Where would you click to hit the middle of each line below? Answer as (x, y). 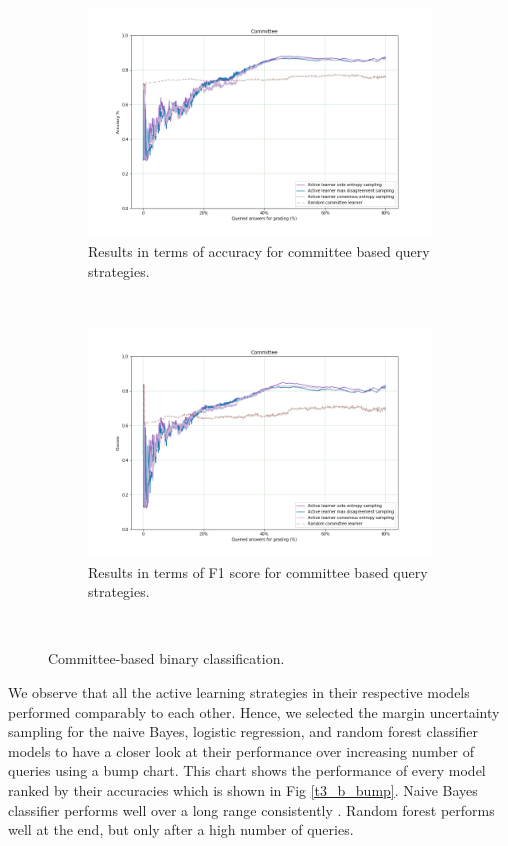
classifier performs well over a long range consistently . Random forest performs (251, 809)
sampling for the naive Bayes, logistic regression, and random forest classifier (243, 731)
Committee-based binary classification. (166, 658)
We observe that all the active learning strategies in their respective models (239, 692)
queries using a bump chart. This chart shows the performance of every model (247, 770)
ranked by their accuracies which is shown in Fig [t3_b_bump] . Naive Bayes (243, 789)
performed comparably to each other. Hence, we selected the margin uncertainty (254, 711)
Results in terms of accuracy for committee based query (259, 250)
